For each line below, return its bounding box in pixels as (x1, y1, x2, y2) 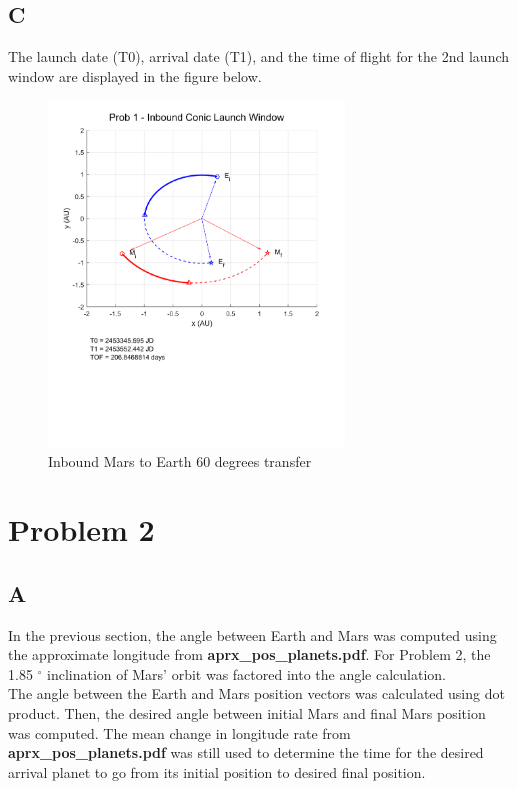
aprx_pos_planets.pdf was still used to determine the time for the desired (8, 742, 484, 763)
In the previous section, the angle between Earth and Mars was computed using (8, 624, 497, 645)
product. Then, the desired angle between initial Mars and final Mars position (8, 703, 486, 724)
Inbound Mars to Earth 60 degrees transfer (48, 450, 312, 471)
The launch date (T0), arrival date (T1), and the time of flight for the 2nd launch (8, 46, 510, 67)
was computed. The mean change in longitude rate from (8, 722, 351, 743)
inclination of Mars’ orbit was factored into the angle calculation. (47, 663, 446, 684)
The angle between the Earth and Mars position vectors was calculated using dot (8, 683, 505, 704)
